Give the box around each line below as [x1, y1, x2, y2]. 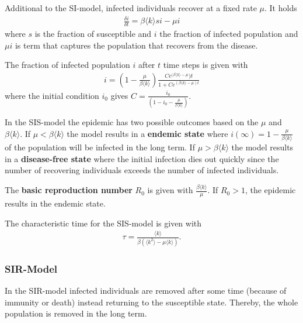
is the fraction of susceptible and [34, 27, 152, 39]
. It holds [264, 2, 297, 13]
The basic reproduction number [5, 184, 133, 196]
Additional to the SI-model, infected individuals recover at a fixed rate [5, 2, 257, 13]
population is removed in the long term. [5, 307, 147, 319]
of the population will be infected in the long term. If [5, 141, 195, 153]
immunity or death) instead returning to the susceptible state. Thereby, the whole [5, 295, 298, 308]
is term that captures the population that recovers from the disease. [15, 39, 258, 51]
